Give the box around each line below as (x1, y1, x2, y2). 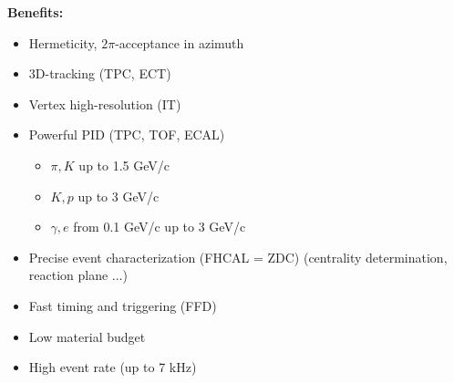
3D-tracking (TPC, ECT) (28, 64, 171, 83)
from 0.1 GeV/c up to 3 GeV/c (73, 217, 246, 236)
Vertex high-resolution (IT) (28, 94, 181, 113)
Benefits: (7, 3, 64, 21)
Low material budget (28, 326, 146, 346)
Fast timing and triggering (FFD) (28, 295, 217, 315)
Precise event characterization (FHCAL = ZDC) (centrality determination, (28, 247, 448, 266)
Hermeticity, (28, 33, 98, 52)
